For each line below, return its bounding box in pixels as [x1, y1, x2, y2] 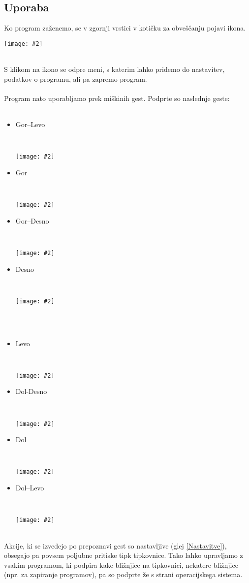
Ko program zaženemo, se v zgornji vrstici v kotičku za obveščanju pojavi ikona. [4, 23, 246, 33]
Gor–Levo [15, 119, 45, 130]
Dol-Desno [15, 386, 47, 396]
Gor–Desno [15, 215, 49, 226]
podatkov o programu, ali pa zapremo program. [4, 73, 147, 84]
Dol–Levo [15, 483, 44, 493]
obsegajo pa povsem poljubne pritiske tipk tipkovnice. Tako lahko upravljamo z [4, 550, 243, 560]
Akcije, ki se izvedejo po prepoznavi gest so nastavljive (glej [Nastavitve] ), [4, 540, 227, 551]
